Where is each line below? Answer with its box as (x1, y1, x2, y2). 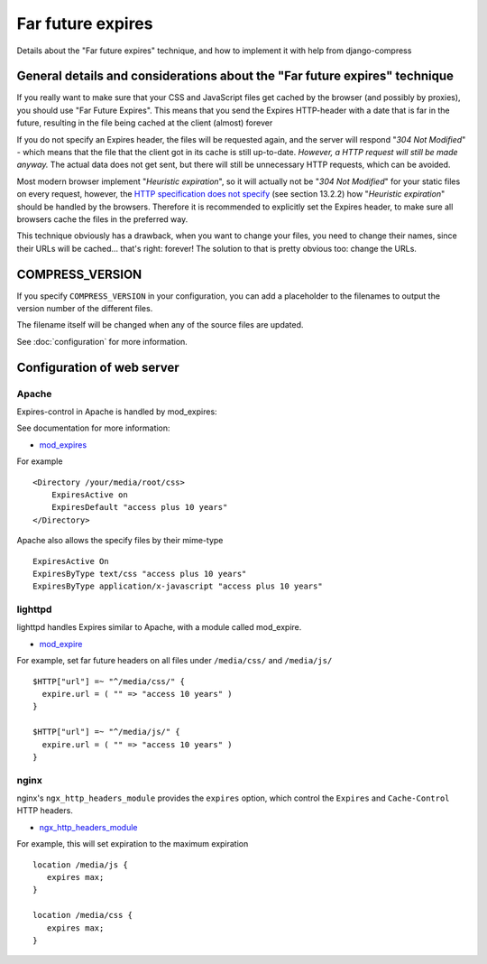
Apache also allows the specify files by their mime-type (16, 535, 224, 546)
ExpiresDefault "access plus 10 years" (51, 502, 228, 513)
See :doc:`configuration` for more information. (16, 336, 188, 347)
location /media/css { (32, 910, 133, 921)
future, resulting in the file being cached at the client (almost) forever (16, 117, 273, 128)
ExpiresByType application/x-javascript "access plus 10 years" (32, 581, 324, 591)
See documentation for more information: (16, 422, 170, 433)
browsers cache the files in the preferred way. (16, 213, 188, 225)
